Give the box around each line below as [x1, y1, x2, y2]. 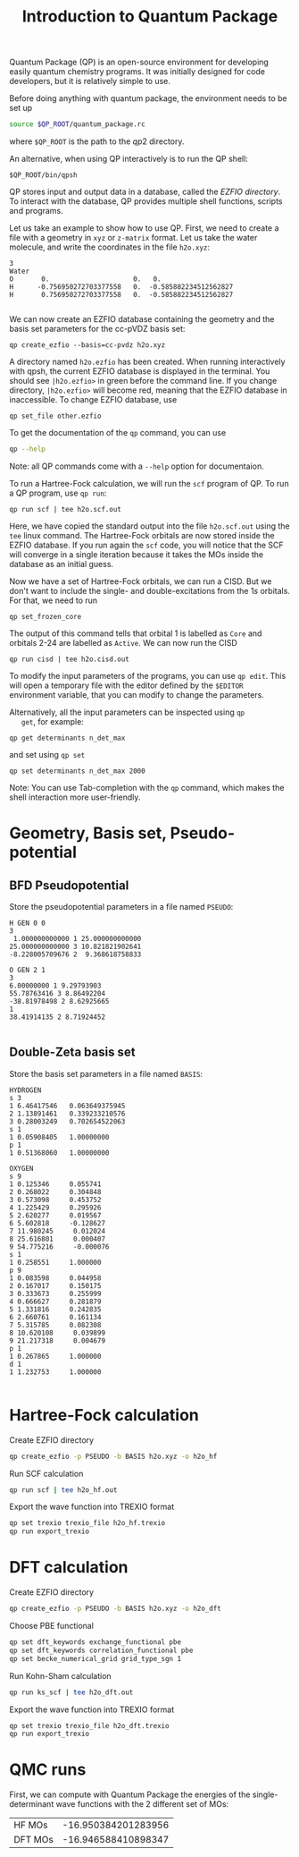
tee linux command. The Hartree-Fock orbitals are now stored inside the [9, 530, 275, 540]
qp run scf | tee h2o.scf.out [9, 505, 122, 513]
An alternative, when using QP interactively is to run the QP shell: [9, 154, 248, 165]
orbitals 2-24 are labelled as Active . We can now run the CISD [9, 637, 238, 648]
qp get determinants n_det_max [9, 733, 126, 742]
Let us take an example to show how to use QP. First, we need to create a [9, 223, 279, 233]
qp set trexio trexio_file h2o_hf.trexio [9, 1519, 166, 1528]
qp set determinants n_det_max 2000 [9, 767, 145, 776]
